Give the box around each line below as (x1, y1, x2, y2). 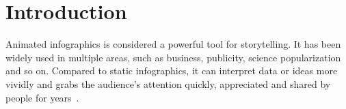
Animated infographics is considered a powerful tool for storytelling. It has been (5, 37, 341, 51)
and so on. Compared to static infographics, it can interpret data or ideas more (5, 63, 338, 78)
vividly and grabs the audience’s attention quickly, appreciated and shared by (5, 76, 331, 91)
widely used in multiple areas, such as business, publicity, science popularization (5, 50, 341, 64)
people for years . (5, 90, 79, 104)
